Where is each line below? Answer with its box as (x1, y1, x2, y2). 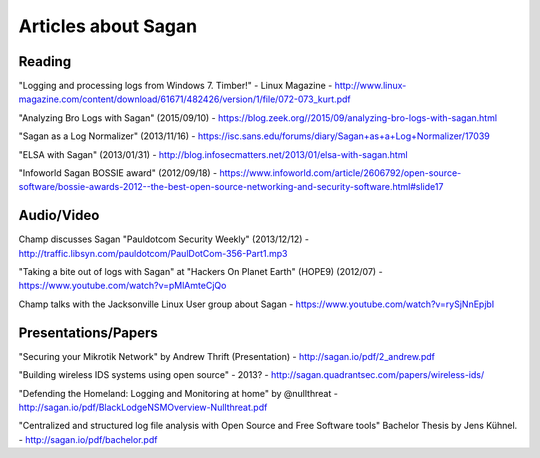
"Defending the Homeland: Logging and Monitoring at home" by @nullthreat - (18, 387, 339, 399)
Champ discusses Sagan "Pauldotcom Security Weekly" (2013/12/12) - (18, 233, 310, 245)
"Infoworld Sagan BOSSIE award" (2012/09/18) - (18, 167, 218, 179)
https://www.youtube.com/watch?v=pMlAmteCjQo (18, 280, 227, 292)
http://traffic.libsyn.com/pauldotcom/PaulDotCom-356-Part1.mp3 (18, 247, 288, 259)
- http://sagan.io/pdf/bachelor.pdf (18, 433, 158, 445)
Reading (18, 53, 72, 70)
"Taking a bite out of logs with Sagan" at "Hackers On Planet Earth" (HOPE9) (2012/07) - (18, 266, 384, 278)
